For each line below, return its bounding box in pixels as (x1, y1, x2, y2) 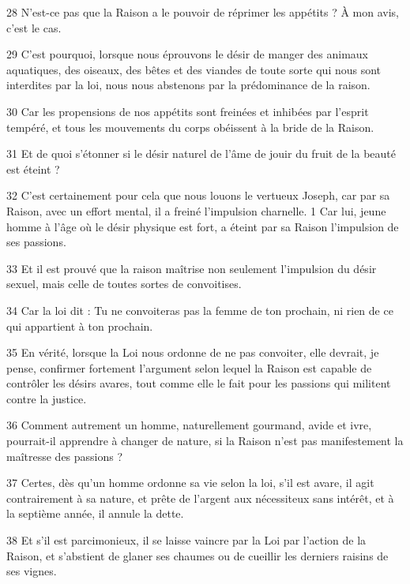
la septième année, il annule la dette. (6, 505, 184, 522)
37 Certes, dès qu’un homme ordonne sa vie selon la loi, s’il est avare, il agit (6, 474, 374, 491)
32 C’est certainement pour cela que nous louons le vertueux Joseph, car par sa (6, 187, 390, 204)
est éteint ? (6, 160, 60, 177)
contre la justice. (6, 390, 87, 406)
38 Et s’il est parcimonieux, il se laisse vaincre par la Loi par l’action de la (6, 532, 367, 548)
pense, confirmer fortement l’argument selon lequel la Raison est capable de (6, 359, 372, 376)
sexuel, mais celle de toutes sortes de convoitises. (6, 275, 242, 292)
